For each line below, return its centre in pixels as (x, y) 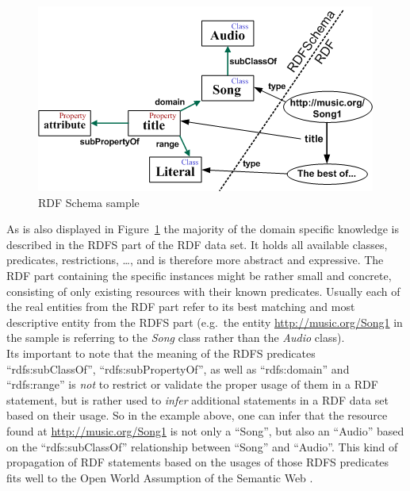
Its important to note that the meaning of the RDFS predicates (161, 353)
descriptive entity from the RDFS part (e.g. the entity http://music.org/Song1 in (205, 322)
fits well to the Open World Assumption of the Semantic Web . (160, 477)
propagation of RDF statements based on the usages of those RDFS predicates (198, 462)
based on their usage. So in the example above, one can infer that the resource (197, 415)
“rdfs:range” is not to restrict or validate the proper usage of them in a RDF (192, 384)
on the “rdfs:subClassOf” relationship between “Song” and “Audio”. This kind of (202, 446)
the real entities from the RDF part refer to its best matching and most (181, 307)
